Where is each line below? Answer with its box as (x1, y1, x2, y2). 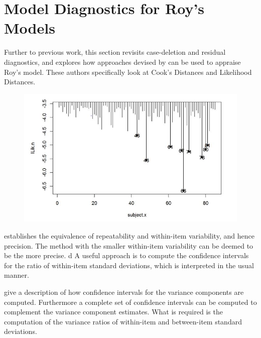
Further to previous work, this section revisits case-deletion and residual (4, 47, 226, 57)
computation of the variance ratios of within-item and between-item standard (4, 316, 242, 326)
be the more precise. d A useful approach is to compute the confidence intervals (4, 250, 249, 261)
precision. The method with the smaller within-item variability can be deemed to (4, 240, 253, 251)
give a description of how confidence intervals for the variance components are (4, 287, 244, 297)
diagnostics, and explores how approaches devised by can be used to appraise (4, 56, 241, 67)
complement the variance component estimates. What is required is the (4, 306, 223, 317)
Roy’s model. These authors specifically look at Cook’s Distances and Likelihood (4, 66, 252, 77)
